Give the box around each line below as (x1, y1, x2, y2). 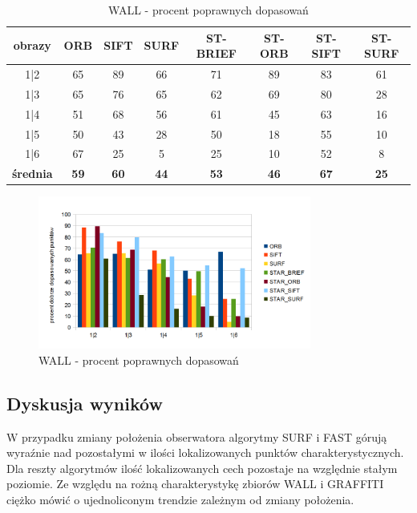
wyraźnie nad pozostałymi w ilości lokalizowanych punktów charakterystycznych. (6, 444, 404, 461)
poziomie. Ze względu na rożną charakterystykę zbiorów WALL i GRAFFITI (6, 475, 384, 492)
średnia (12, 165, 53, 182)
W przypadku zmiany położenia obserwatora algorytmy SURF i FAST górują (6, 428, 387, 445)
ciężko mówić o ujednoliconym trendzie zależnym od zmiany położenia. (6, 491, 354, 508)
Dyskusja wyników (6, 390, 163, 415)
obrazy (13, 37, 51, 54)
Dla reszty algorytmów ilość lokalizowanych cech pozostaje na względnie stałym (6, 459, 398, 476)
